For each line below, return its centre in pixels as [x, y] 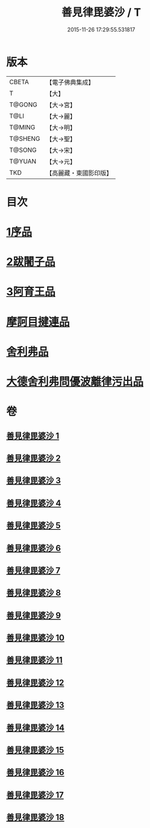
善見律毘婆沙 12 [35, 683]
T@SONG [23, 150]
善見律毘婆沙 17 [35, 795]
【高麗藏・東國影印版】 [79, 173]
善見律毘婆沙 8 [34, 593]
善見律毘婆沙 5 [34, 526]
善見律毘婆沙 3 [34, 481]
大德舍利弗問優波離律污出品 [75, 382]
